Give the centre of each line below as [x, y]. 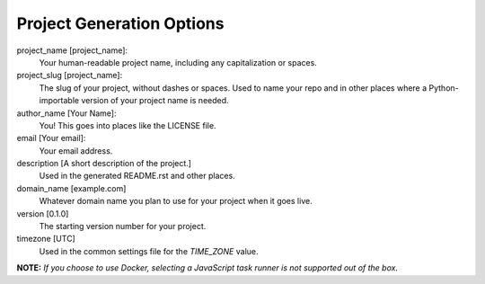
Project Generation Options [120, 23]
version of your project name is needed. [155, 101]
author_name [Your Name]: [66, 113]
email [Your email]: [51, 138]
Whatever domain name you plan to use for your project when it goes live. [176, 201]
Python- [444, 88]
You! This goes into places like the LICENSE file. [128, 125]
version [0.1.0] [43, 213]
